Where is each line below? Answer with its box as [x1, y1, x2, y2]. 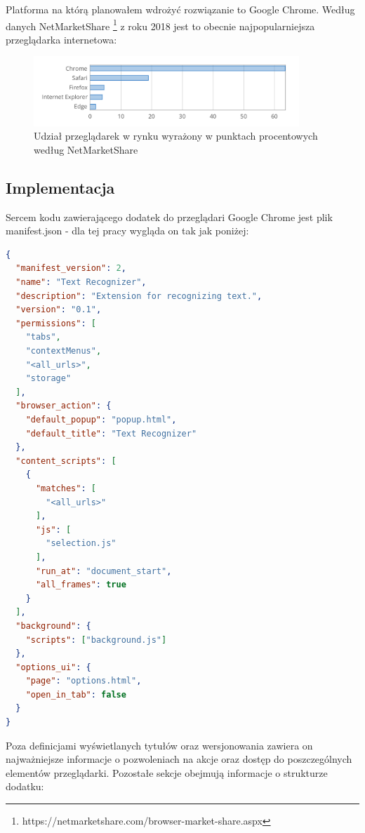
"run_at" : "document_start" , [35, 566, 172, 576]
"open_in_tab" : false [25, 689, 126, 700]
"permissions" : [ [15, 318, 96, 328]
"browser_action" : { [15, 401, 112, 411]
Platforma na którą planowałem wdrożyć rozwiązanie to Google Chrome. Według [6, 2, 355, 16]
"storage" [25, 373, 72, 384]
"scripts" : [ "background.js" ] [25, 634, 167, 645]
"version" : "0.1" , [15, 305, 102, 315]
